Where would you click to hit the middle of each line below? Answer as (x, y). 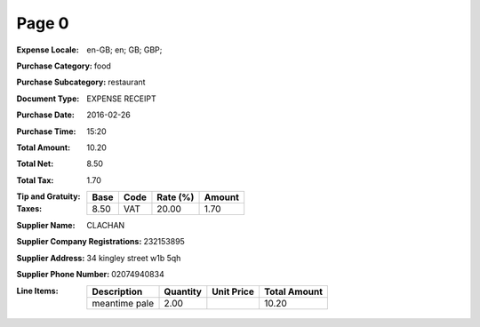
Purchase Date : (45, 115)
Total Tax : (35, 180)
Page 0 (43, 23)
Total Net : (35, 163)
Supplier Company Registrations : (79, 242)
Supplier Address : (51, 258)
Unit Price (233, 291)
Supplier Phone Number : (63, 275)
